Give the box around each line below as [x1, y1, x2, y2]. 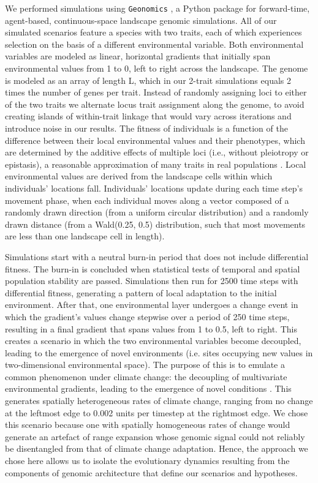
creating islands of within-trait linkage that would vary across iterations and [5, 110, 292, 122]
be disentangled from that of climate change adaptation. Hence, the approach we [5, 442, 308, 455]
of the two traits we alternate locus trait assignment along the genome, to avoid [5, 97, 305, 110]
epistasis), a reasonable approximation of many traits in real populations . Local [5, 157, 306, 170]
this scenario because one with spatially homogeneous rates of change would [5, 418, 290, 431]
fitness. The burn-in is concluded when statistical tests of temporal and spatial [5, 262, 300, 275]
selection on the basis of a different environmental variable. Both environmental [5, 37, 304, 50]
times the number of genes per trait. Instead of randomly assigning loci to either [5, 86, 307, 99]
